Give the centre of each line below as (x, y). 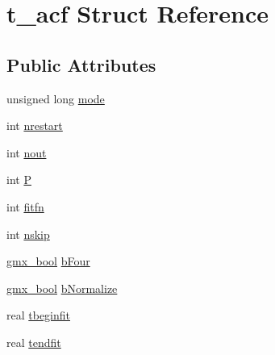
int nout (27, 152)
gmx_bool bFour (48, 261)
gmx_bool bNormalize (62, 288)
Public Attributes (81, 64)
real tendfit (34, 342)
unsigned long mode (56, 98)
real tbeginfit (39, 315)
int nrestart (35, 125)
